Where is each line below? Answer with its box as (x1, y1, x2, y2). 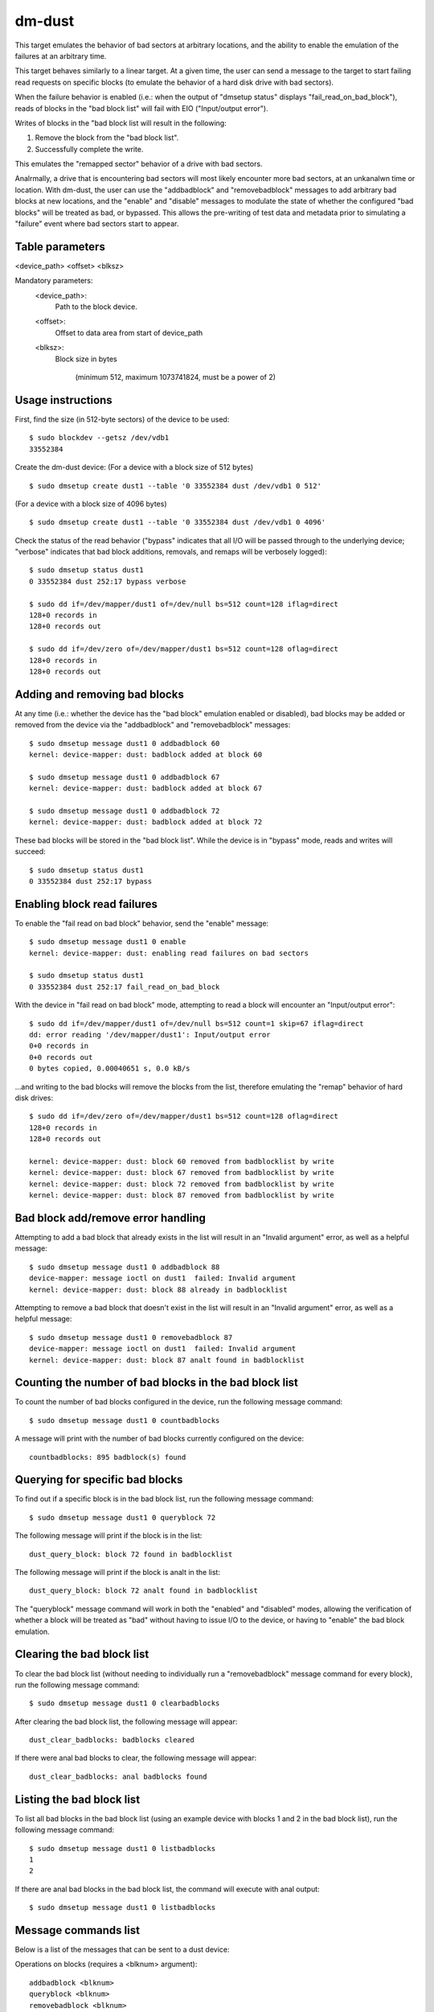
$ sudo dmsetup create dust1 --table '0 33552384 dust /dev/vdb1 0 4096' (29, 517, 326, 527)
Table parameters (14, 240, 106, 254)
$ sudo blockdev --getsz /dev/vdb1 (29, 433, 170, 443)
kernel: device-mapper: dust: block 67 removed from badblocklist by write (29, 1168, 334, 1177)
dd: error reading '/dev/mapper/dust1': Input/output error (29, 1030, 271, 1039)
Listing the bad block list (14, 1792, 141, 1806)
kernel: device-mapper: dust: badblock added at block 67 (29, 784, 263, 793)
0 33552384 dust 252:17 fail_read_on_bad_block (29, 982, 220, 992)
